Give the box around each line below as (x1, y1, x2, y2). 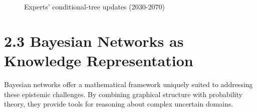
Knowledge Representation (4, 50, 193, 70)
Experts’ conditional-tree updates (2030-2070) (24, 1, 165, 11)
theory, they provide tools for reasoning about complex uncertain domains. (4, 99, 233, 109)
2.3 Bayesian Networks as (4, 30, 184, 51)
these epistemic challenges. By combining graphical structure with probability (4, 89, 242, 99)
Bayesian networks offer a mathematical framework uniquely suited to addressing (4, 79, 253, 89)
